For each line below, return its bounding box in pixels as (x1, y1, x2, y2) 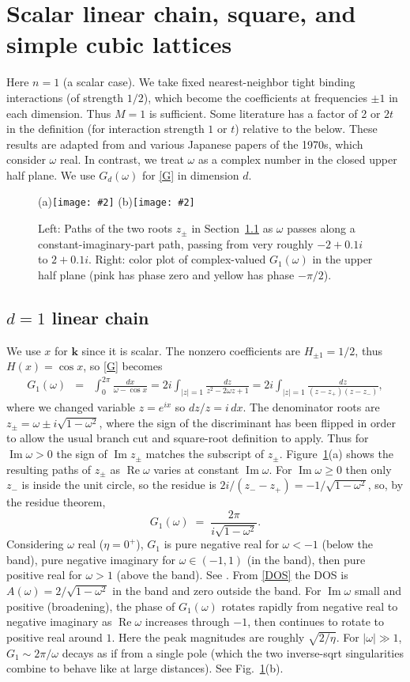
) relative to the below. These (235, 120, 378, 137)
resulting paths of (6, 460, 92, 477)
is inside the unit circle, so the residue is (21, 476, 216, 493)
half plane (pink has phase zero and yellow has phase (38, 266, 295, 282)
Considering (6, 536, 64, 552)
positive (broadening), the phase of (6, 597, 175, 614)
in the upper (312, 251, 373, 267)
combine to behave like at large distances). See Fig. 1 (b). (6, 660, 284, 676)
